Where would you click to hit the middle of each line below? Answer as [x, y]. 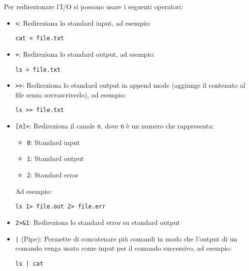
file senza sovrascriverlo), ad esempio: [71, 94]
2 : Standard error [53, 175]
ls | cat [29, 263]
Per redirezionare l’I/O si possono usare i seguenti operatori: [93, 6]
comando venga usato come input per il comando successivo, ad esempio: [124, 248]
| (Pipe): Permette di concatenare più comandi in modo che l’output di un [126, 238]
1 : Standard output [55, 158]
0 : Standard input [53, 142]
